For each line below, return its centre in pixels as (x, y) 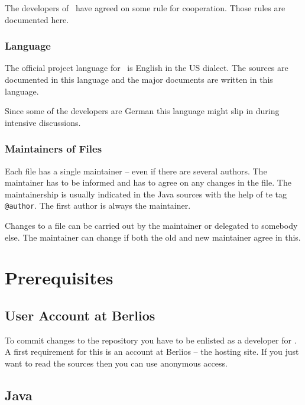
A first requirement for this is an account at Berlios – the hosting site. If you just (152, 351)
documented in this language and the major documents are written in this (139, 79)
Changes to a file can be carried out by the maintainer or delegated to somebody (151, 226)
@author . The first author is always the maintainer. (98, 205)
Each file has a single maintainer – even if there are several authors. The (136, 171)
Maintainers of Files (53, 149)
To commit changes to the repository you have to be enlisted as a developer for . (151, 340)
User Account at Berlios (80, 315)
